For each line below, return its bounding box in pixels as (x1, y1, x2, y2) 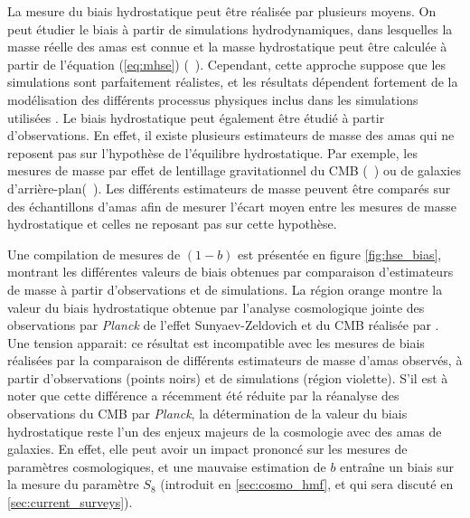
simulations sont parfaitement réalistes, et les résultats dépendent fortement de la (7, 72, 458, 91)
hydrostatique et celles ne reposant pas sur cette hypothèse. (7, 214, 337, 233)
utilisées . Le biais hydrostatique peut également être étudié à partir (7, 108, 385, 127)
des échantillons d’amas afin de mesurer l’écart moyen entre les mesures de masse (7, 196, 456, 215)
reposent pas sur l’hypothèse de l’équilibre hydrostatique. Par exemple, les (7, 143, 418, 162)
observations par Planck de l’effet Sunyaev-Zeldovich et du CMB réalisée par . (7, 316, 439, 334)
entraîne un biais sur (340, 457, 454, 476)
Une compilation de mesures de (7, 244, 181, 263)
